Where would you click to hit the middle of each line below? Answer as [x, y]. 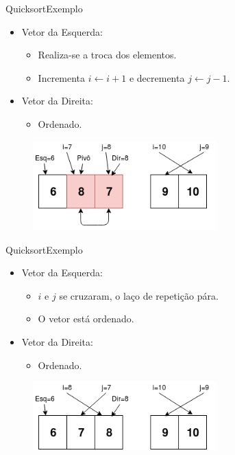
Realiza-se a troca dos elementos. [107, 55]
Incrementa [62, 77]
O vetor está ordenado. [86, 319]
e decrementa [157, 77]
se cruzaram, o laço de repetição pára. [139, 295]
